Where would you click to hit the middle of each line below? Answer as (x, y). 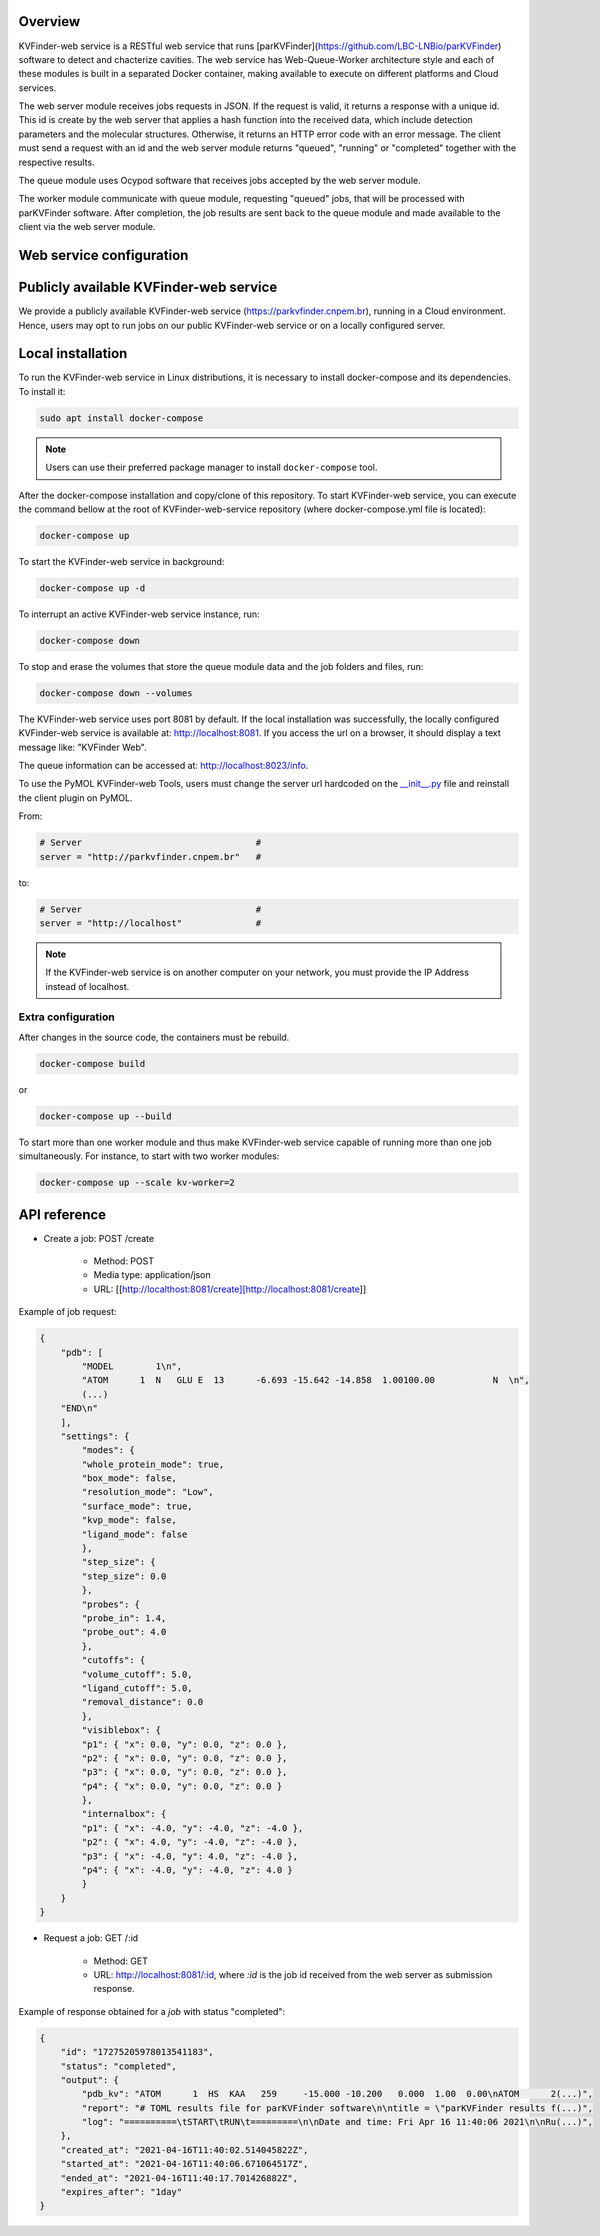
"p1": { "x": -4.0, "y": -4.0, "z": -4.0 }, (192, 1828)
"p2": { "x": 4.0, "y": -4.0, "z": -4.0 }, (190, 1842)
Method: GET (121, 1961)
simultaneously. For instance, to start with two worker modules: (149, 1156)
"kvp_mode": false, (129, 1520)
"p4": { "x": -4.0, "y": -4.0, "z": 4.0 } (187, 1870)
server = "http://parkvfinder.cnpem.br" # (150, 856)
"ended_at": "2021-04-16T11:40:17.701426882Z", (179, 2178)
